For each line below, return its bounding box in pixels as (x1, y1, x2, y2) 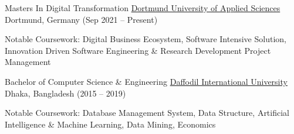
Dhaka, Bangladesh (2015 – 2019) (5, 87, 126, 99)
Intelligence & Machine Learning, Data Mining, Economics (5, 118, 216, 130)
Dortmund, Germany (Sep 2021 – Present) (5, 13, 158, 25)
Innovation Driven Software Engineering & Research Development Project (5, 44, 271, 56)
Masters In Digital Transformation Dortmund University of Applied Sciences (5, 2, 281, 13)
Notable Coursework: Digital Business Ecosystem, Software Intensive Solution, (5, 33, 286, 45)
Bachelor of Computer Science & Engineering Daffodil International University (5, 75, 288, 87)
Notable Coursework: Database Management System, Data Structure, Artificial (5, 106, 289, 119)
